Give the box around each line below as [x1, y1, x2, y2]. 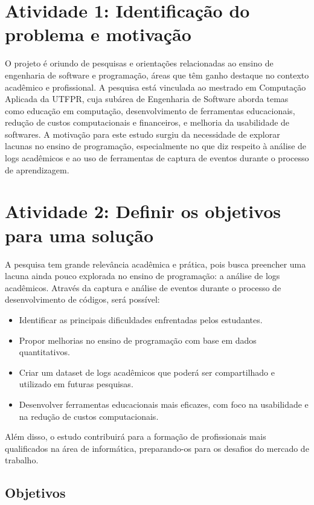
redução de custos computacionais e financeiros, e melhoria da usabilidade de [5, 116, 290, 129]
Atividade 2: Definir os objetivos [5, 199, 281, 224]
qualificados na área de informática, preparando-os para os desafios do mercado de [5, 442, 309, 454]
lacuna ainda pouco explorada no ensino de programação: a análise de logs [5, 269, 280, 282]
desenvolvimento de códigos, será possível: [5, 293, 160, 306]
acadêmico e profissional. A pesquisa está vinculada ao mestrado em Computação [5, 80, 306, 93]
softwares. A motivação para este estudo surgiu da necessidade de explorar [5, 127, 280, 140]
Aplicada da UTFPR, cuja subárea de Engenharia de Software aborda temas [5, 92, 289, 105]
